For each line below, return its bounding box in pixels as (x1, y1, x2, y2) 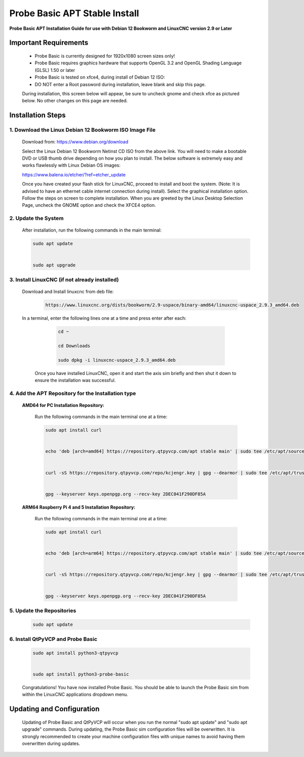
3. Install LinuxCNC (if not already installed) (9, 276, 119, 283)
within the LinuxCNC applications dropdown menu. (22, 692, 129, 698)
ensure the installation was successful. (34, 377, 116, 383)
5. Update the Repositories (9, 607, 77, 614)
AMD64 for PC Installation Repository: (22, 402, 105, 408)
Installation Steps (9, 111, 66, 120)
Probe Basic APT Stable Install (9, 8, 139, 19)
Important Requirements (9, 39, 89, 47)
